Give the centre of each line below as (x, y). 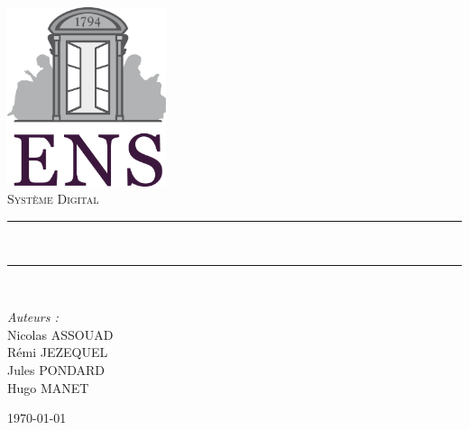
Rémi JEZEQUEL (58, 352)
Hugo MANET (48, 387)
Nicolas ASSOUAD (60, 334)
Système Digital (53, 199)
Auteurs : (33, 317)
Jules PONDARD (56, 369)
